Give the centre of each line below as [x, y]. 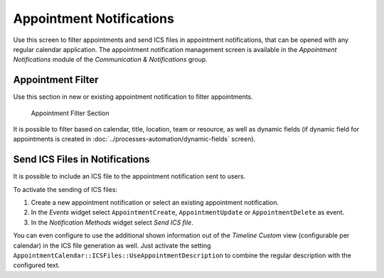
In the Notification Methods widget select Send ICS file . [112, 222]
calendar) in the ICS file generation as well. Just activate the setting [112, 245]
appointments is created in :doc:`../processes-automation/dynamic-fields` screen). [134, 139]
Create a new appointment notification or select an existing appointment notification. [155, 203]
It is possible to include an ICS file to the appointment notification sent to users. [129, 176]
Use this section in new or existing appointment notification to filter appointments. [133, 97]
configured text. [37, 265]
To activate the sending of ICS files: [65, 189]
